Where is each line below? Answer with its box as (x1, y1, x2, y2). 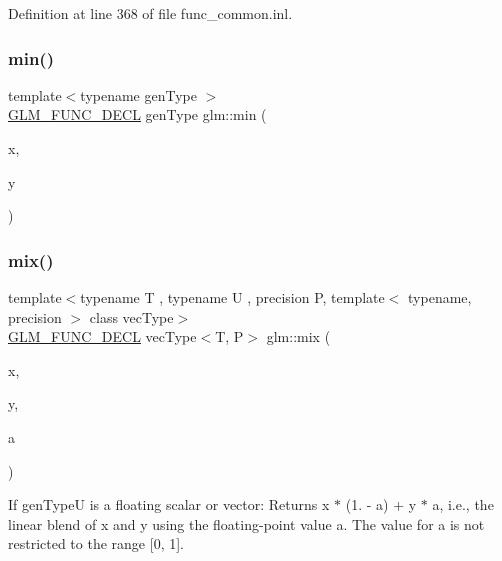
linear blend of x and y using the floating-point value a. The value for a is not (8, 513, 485, 534)
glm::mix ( (266, 326, 331, 347)
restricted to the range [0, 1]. (8, 533, 184, 554)
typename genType (80, 84, 197, 105)
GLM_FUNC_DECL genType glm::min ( (8, 104, 267, 125)
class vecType (89, 306, 174, 327)
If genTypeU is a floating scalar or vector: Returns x (8, 494, 330, 515)
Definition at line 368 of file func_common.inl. (8, 3, 293, 23)
